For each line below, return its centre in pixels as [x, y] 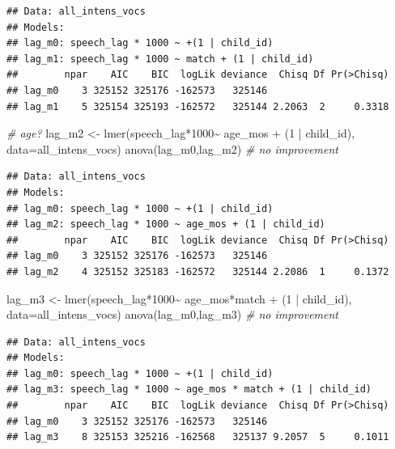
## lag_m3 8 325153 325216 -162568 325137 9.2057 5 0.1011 [198, 437]
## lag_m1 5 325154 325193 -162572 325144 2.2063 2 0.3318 [198, 106]
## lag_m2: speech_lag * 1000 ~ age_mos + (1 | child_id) [166, 224]
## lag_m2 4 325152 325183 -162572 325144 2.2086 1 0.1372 [198, 271]
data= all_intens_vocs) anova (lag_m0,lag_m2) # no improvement [172, 148]
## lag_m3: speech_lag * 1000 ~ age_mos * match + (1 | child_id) [189, 390]
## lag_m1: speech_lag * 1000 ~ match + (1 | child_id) [160, 59]
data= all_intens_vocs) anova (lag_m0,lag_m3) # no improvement [172, 314]
